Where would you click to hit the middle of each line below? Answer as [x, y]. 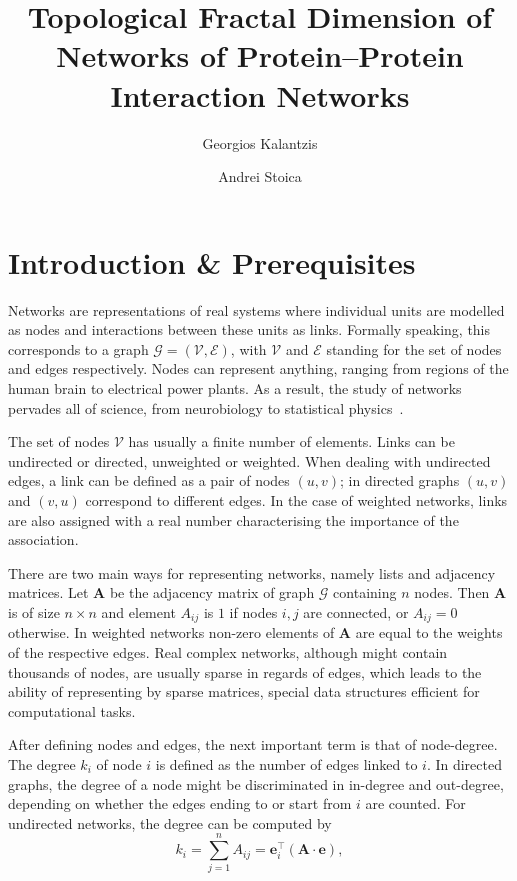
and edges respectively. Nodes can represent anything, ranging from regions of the [258, 368]
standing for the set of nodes [414, 348]
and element [138, 611]
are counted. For [415, 803]
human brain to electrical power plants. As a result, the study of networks [235, 388]
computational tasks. [72, 710]
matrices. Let [48, 592]
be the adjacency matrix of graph [212, 592]
